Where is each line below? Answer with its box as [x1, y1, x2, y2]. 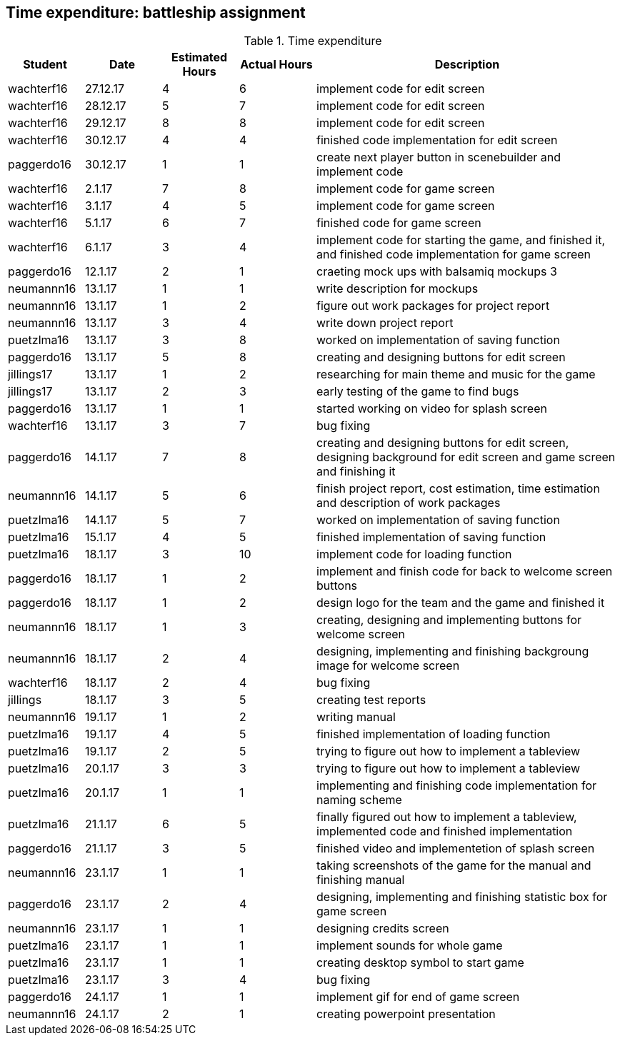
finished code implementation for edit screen [316, 133, 558, 148]
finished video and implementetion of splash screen [316, 841, 595, 856]
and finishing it [316, 464, 396, 479]
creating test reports [316, 693, 426, 708]
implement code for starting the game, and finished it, [316, 233, 606, 248]
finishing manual [316, 872, 405, 887]
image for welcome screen [316, 658, 460, 673]
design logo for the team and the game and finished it [316, 595, 605, 610]
